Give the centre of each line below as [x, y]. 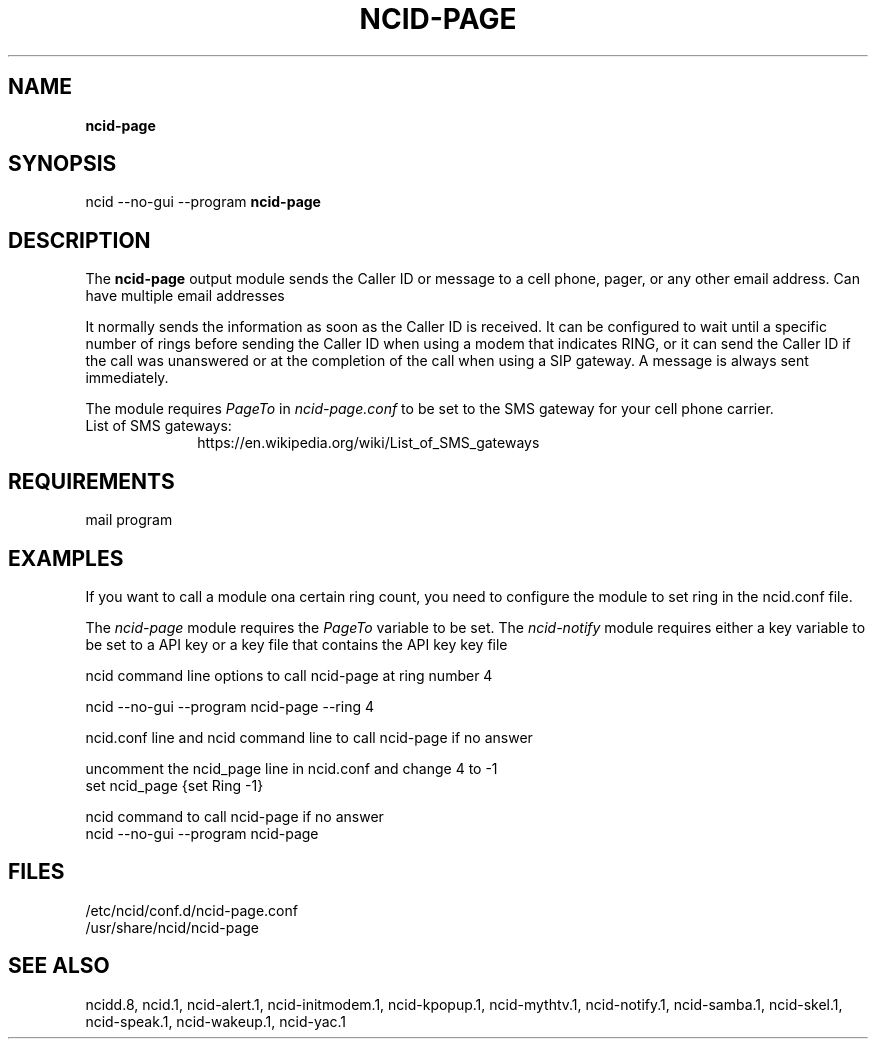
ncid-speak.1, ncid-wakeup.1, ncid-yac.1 [216, 1021]
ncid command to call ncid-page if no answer [234, 816]
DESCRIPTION [79, 240]
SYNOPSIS [62, 164]
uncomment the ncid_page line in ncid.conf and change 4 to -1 [291, 768]
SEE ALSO [59, 966]
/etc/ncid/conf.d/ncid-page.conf [191, 910]
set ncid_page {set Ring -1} [174, 785]
